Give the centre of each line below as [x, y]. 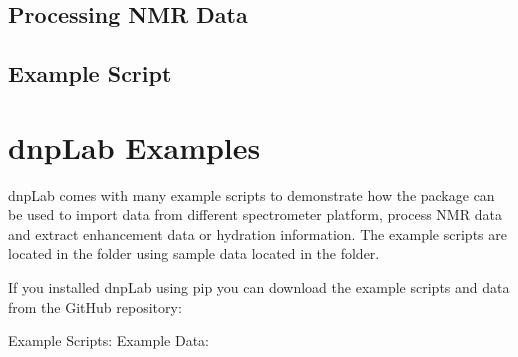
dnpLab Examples [134, 146]
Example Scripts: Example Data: [108, 340]
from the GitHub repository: [95, 306]
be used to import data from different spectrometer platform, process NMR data [255, 214]
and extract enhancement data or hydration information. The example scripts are [257, 233]
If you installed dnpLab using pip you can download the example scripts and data [259, 287]
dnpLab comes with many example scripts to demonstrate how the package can [251, 194]
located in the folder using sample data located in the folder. [194, 253]
